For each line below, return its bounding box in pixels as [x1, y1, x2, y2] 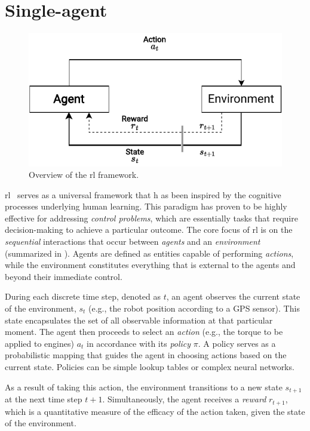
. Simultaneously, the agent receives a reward [102, 393, 266, 405]
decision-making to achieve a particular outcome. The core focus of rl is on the [5, 223, 293, 236]
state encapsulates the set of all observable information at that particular [5, 313, 273, 326]
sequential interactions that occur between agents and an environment [5, 235, 260, 248]
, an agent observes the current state [166, 290, 300, 303]
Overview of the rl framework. [29, 168, 139, 181]
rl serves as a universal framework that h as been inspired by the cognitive [5, 188, 281, 201]
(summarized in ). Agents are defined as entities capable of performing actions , [5, 247, 294, 259]
